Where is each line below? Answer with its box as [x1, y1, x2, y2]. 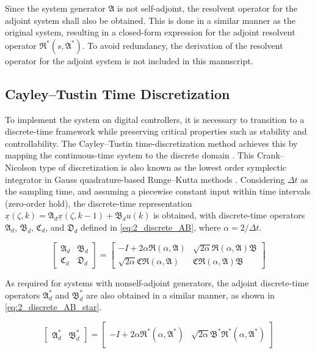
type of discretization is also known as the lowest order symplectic [39, 160, 287, 173]
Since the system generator [5, 2, 106, 14]
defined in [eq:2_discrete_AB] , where [81, 220, 221, 233]
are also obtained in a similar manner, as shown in [86, 288, 275, 301]
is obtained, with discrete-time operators [153, 209, 305, 221]
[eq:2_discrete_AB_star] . [5, 300, 102, 313]
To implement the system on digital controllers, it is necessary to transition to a [5, 113, 305, 125]
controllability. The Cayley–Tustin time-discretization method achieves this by [5, 136, 298, 149]
